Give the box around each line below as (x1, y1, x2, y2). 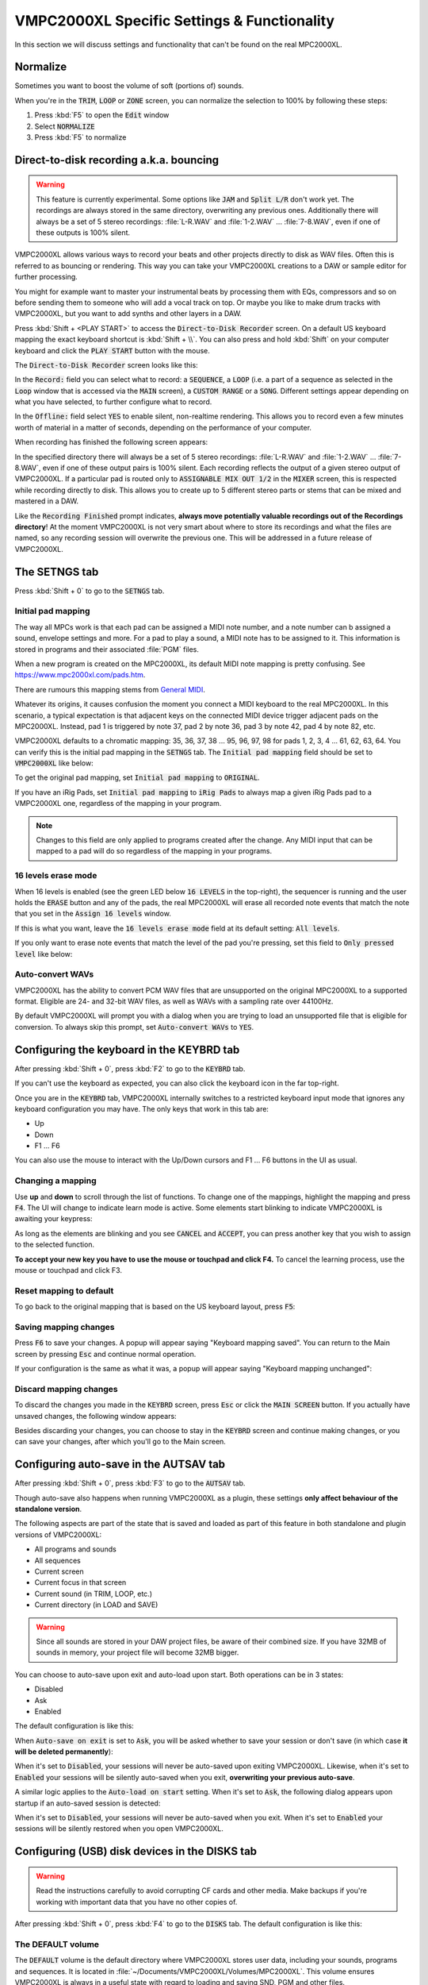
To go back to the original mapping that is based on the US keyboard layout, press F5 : (14, 1302, 296, 1312)
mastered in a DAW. (14, 496, 79, 506)
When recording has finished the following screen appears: (14, 437, 208, 447)
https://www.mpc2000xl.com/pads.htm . (14, 670, 146, 680)
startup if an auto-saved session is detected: (14, 1798, 161, 1808)
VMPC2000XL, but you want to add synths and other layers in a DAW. (14, 309, 242, 318)
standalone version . (14, 1505, 82, 1514)
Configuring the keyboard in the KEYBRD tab (14, 1043, 240, 1056)
